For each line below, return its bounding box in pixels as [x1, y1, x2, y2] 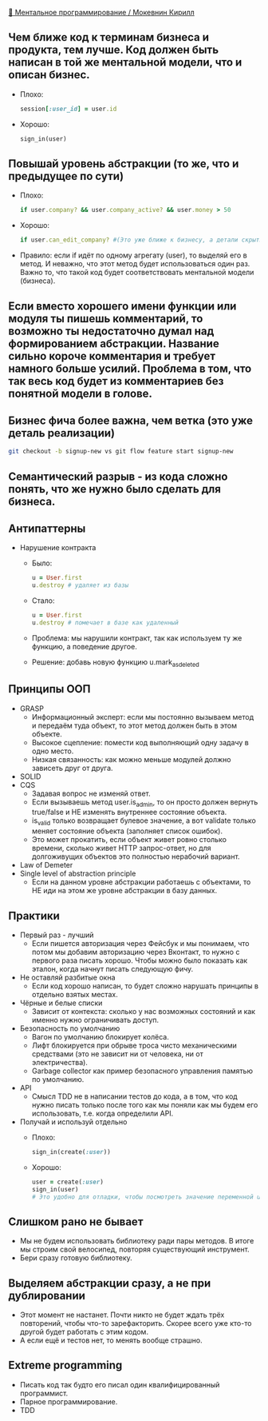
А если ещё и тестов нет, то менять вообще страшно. [19, 1335, 203, 1345]
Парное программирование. [19, 1396, 118, 1407]
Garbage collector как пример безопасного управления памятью [31, 1066, 254, 1076]
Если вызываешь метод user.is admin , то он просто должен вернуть [31, 796, 258, 808]
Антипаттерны [8, 521, 86, 535]
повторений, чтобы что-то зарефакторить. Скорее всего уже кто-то [19, 1319, 252, 1328]
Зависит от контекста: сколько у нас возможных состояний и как [31, 1006, 256, 1016]
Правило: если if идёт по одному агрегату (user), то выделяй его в [19, 250, 247, 260]
